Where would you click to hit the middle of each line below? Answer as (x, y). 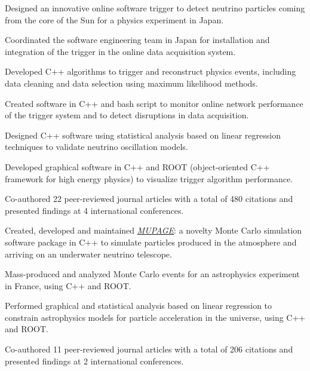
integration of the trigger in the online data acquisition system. (120, 51)
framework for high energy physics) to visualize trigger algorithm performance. (149, 178)
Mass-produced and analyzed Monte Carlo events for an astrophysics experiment (152, 274)
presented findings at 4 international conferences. (94, 210)
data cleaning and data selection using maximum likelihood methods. (131, 83)
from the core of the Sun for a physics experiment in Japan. (114, 19)
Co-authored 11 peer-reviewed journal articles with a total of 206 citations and (149, 349)
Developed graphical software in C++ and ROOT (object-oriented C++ (137, 166)
